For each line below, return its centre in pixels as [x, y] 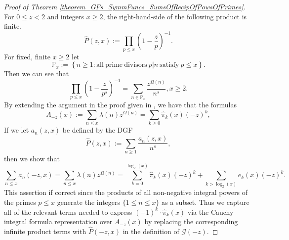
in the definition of [151, 231]
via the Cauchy [210, 212]
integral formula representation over [58, 221]
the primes [20, 202]
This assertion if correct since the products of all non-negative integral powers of [126, 192]
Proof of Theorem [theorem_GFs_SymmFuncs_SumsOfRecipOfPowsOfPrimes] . [125, 6]
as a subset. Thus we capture [206, 202]
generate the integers [89, 202]
